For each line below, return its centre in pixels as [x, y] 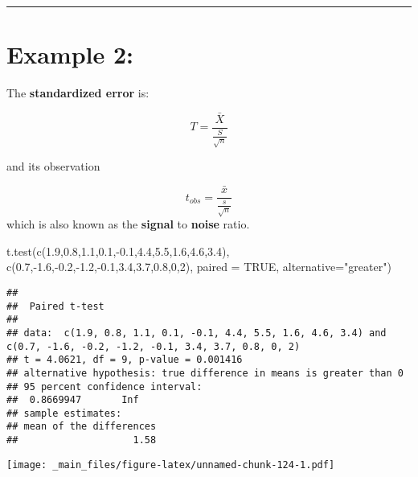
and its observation [53, 166]
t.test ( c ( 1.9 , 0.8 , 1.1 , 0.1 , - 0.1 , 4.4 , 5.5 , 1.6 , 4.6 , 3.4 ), [118, 251]
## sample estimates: [64, 413]
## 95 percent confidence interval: [104, 387]
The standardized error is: [78, 93]
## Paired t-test [55, 306]
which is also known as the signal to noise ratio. [128, 224]
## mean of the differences [82, 427]
